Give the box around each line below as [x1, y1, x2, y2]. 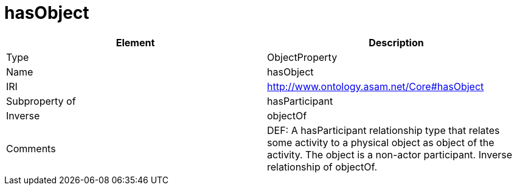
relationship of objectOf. [267, 160, 378, 173]
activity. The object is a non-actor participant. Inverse [267, 148, 513, 161]
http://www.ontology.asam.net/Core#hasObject [267, 80, 484, 93]
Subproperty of [6, 94, 76, 107]
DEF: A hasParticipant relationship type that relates [267, 124, 500, 136]
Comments [6, 142, 56, 155]
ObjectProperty [267, 51, 338, 63]
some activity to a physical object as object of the [267, 136, 494, 149]
